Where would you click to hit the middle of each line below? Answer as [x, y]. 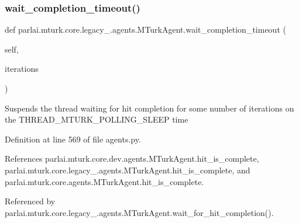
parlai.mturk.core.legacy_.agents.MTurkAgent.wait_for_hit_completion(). [139, 212]
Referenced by [30, 201]
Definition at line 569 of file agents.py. [73, 139]
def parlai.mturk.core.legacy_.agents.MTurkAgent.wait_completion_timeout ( [145, 29]
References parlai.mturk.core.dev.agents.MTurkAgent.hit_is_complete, [132, 158]
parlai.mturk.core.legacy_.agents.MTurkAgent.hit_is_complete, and [128, 170]
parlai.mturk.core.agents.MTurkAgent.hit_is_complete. [104, 181]
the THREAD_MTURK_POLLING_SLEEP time [97, 119]
